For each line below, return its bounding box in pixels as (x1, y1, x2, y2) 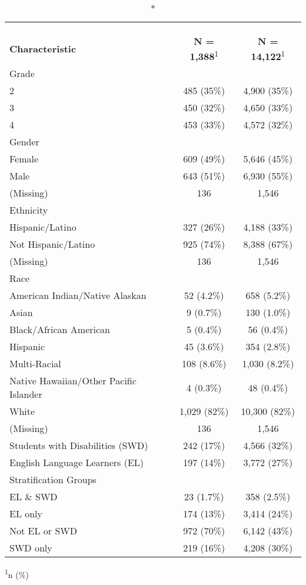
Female (9, 152, 39, 166)
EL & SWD (9, 490, 58, 504)
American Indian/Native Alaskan (9, 288, 147, 303)
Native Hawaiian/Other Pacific (9, 374, 137, 388)
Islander (9, 387, 42, 401)
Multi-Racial (9, 357, 61, 371)
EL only (9, 507, 43, 521)
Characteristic (9, 42, 76, 56)
